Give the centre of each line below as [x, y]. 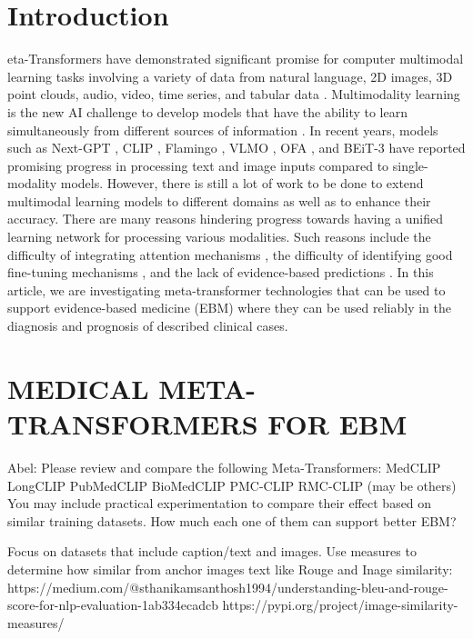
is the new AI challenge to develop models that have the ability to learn [207, 111]
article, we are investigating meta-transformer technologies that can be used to [226, 290]
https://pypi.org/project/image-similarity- [340, 605]
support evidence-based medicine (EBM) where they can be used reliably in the [230, 308]
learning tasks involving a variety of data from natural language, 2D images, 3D [230, 76]
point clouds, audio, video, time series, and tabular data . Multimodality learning [234, 94]
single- [410, 165]
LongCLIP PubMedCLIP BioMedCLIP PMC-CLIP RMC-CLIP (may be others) [232, 485]
